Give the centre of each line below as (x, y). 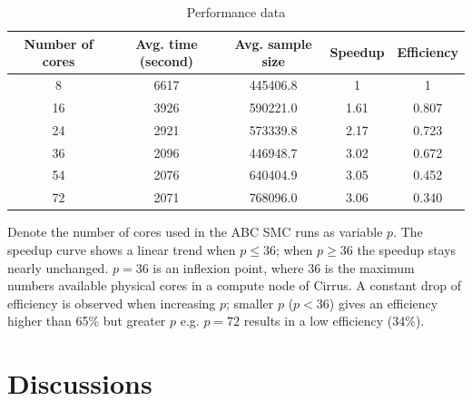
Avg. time (167, 43)
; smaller (250, 303)
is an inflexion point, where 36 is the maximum (284, 267)
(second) (167, 61)
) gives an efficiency (383, 303)
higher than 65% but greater (87, 321)
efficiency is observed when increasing (112, 303)
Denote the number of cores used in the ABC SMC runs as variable (195, 232)
